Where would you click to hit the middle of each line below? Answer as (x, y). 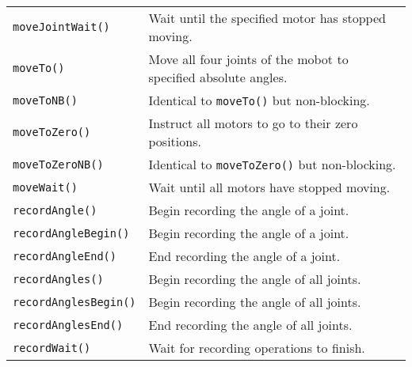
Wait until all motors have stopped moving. (269, 187)
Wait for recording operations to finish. (257, 348)
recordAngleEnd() (65, 256)
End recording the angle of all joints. (250, 325)
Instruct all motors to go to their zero (253, 123)
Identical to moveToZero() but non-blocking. (272, 164)
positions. (175, 141)
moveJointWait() (61, 27)
